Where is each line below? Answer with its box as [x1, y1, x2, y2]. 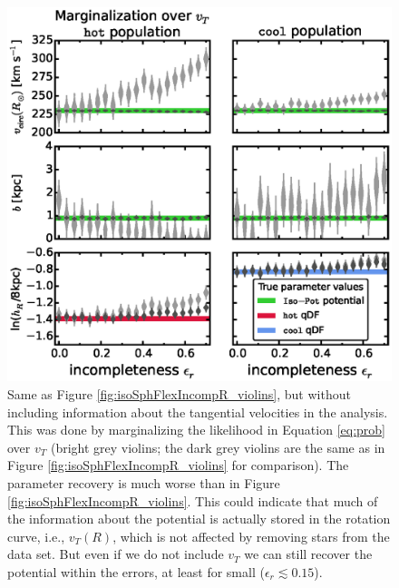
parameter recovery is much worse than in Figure [7, 473, 280, 492]
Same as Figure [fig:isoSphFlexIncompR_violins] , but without [7, 385, 351, 403]
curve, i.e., [7, 526, 65, 545]
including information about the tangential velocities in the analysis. [7, 402, 388, 421]
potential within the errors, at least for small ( [7, 562, 265, 581]
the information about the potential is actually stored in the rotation [7, 509, 391, 528]
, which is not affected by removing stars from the [112, 526, 390, 545]
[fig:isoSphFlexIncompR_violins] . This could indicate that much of [7, 491, 378, 510]
